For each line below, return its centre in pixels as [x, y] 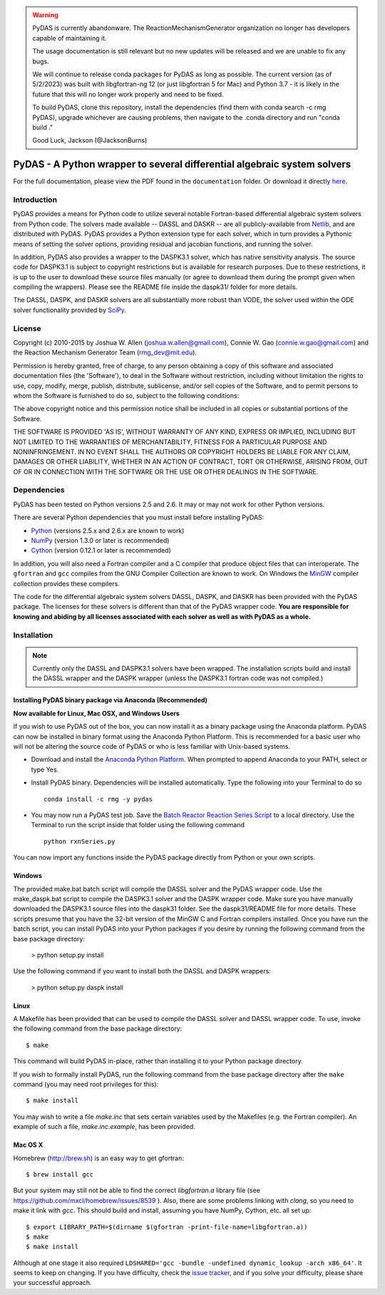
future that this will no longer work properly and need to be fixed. [128, 94]
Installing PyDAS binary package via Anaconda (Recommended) [111, 700]
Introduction [35, 200]
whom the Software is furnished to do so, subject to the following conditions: [126, 395]
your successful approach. [52, 1283]
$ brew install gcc [60, 1174]
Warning [45, 15]
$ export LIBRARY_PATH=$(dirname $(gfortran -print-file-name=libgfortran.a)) [167, 1227]
